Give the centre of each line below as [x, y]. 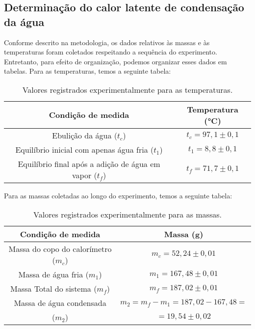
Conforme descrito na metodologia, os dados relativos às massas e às [107, 42]
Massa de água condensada [60, 302]
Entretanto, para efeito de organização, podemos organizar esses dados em [115, 61]
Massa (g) [184, 234]
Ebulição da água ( [85, 135]
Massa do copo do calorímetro [60, 248]
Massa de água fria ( [53, 274]
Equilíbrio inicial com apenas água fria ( [85, 149]
